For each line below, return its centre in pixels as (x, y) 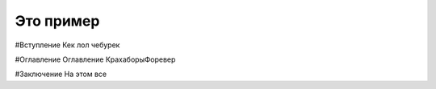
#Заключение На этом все (61, 74)
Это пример (57, 21)
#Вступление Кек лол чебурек (67, 45)
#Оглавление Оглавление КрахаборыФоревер (95, 59)
